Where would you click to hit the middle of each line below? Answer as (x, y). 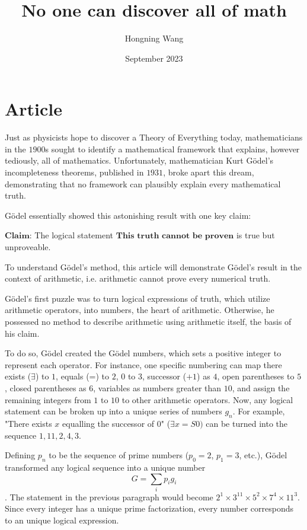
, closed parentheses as (46, 387)
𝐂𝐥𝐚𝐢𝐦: (18, 236)
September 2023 (154, 58)
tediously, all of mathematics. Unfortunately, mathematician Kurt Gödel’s (139, 160)
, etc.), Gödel (263, 455)
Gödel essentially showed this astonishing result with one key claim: (128, 215)
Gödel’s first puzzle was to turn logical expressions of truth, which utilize (137, 298)
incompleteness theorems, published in (74, 172)
